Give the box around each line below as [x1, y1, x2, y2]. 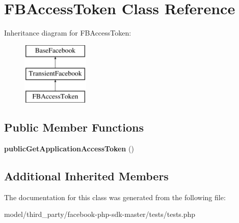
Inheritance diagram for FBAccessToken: [4, 27, 131, 38]
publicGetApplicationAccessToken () [4, 143, 134, 153]
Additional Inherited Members [4, 168, 169, 183]
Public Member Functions [4, 119, 144, 135]
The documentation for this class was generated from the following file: [4, 192, 226, 202]
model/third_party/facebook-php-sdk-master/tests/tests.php [4, 209, 196, 219]
